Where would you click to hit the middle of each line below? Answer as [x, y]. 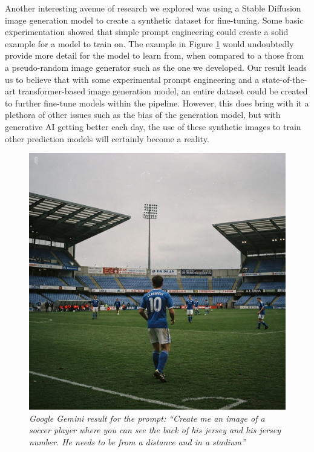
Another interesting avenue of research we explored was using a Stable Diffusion [153, 8]
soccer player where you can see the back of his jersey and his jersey [155, 430]
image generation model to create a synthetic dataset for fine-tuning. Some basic [154, 20]
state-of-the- [284, 79]
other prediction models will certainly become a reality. [107, 138]
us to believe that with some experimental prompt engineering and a [132, 79]
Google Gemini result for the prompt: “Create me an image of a [147, 418]
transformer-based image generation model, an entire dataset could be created [163, 91]
